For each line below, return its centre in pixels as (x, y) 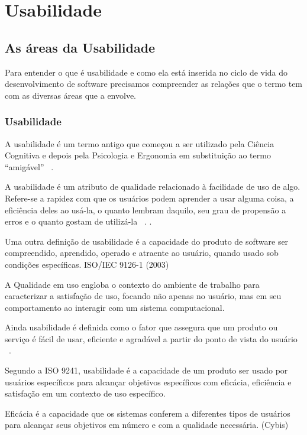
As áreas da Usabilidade (80, 47)
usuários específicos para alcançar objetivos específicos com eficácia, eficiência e (148, 382)
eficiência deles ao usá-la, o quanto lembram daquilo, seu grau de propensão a (146, 210)
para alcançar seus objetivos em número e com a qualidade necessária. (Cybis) (147, 425)
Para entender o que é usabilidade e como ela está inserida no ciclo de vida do (146, 72)
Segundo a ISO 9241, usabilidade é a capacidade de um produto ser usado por (146, 370)
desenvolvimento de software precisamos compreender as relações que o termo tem (154, 84)
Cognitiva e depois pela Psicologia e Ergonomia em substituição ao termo (138, 155)
